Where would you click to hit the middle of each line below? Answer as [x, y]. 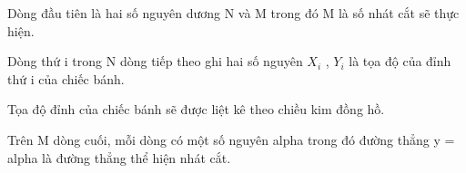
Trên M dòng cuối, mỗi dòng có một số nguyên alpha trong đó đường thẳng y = [231, 139]
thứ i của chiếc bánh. [66, 78]
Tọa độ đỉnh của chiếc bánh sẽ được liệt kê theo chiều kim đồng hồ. [196, 109]
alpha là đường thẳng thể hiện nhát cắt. [119, 157]
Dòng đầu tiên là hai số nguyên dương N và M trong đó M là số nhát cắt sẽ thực [233, 13]
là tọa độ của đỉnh [400, 61]
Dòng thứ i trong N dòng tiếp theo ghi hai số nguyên [155, 61]
